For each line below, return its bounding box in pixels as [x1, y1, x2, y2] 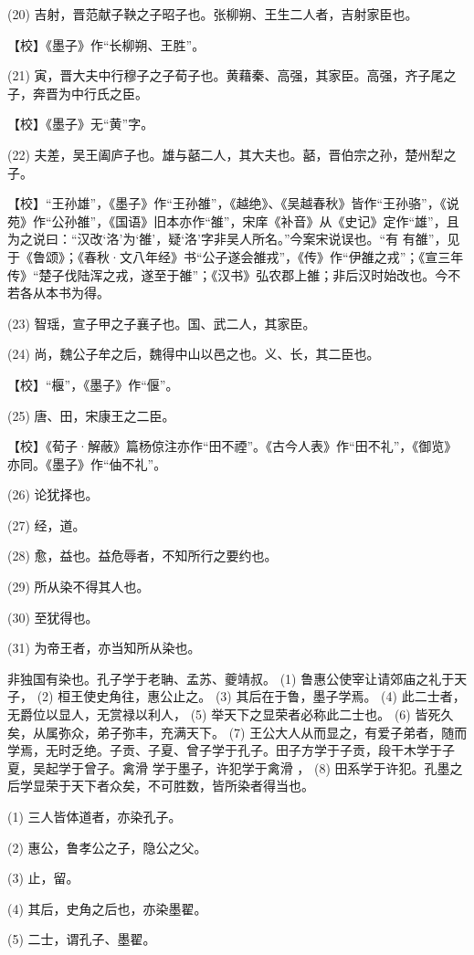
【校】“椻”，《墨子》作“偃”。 [7, 374, 179, 394]
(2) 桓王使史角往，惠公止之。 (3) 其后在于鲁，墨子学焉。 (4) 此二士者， [37, 687, 466, 706]
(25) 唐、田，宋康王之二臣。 [7, 405, 175, 425]
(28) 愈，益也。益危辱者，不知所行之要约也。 [7, 546, 278, 565]
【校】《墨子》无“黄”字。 [7, 114, 154, 133]
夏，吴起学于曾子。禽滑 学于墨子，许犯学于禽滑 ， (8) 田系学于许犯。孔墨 [7, 758, 450, 777]
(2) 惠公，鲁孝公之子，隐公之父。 [7, 837, 207, 856]
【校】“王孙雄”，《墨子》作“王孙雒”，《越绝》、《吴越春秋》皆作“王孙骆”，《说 [7, 194, 459, 213]
